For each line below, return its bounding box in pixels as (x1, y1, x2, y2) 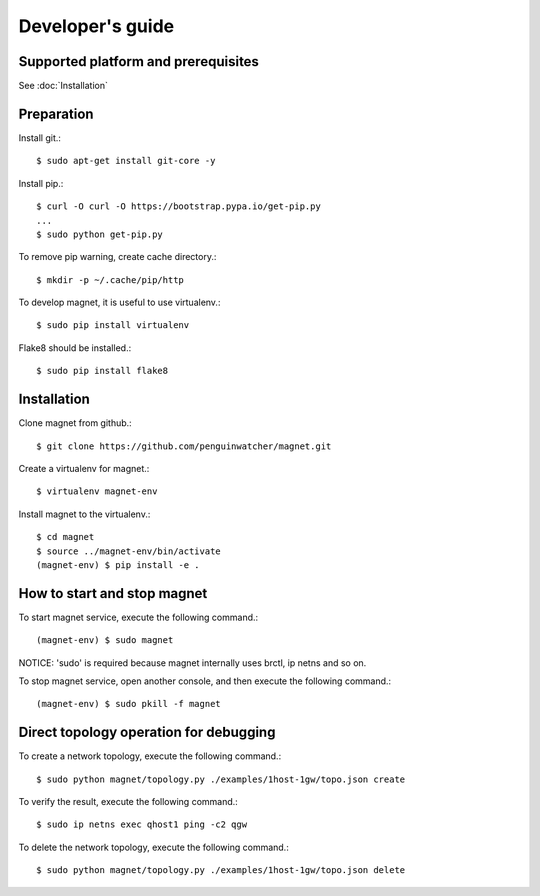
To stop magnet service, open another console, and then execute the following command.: (18, 675, 392, 687)
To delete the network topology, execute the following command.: (18, 841, 289, 853)
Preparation (18, 105, 94, 122)
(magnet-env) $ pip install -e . (36, 559, 200, 570)
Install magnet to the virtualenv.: (18, 508, 151, 520)
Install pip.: (18, 177, 64, 189)
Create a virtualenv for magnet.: (18, 462, 150, 474)
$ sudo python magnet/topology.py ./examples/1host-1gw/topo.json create (36, 773, 406, 785)
